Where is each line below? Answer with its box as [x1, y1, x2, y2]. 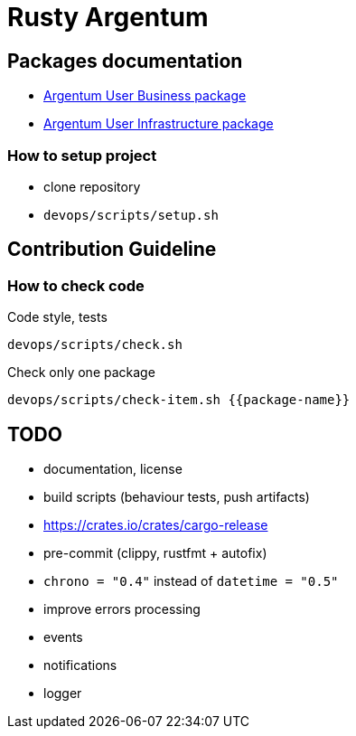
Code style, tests [7, 309, 108, 326]
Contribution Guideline [7, 238, 217, 261]
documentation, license [43, 460, 183, 477]
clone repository [43, 178, 141, 194]
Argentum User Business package [43, 88, 247, 104]
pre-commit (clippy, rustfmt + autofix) [43, 544, 267, 561]
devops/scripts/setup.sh [43, 207, 219, 222]
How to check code [7, 276, 145, 295]
